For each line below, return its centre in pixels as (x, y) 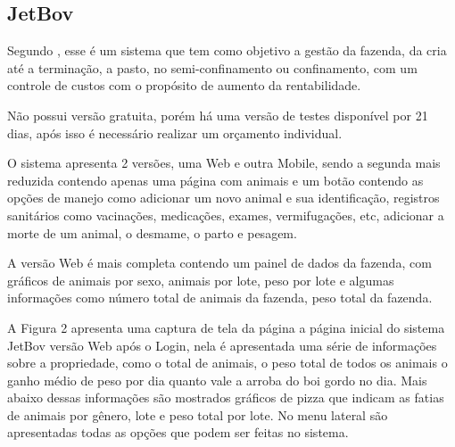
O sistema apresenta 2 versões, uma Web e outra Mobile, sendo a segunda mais (224, 163)
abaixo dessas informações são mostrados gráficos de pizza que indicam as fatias (226, 397)
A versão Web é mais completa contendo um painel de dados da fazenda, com (219, 263)
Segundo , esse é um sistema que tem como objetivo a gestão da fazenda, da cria (227, 50)
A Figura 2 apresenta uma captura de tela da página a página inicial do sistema (226, 327)
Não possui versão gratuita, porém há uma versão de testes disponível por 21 (218, 115)
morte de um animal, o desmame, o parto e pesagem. (152, 232)
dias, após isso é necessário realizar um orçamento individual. (175, 132)
